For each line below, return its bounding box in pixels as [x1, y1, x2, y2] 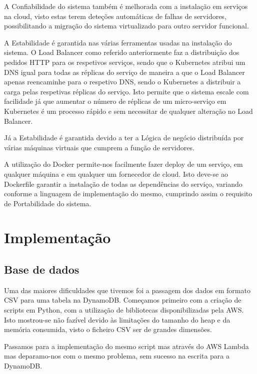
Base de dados [4, 262, 79, 277]
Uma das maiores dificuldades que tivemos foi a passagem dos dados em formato [4, 285, 250, 295]
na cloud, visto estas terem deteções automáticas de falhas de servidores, [4, 10, 226, 21]
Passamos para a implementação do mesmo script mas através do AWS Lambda [4, 341, 249, 351]
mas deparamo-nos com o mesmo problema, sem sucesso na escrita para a [4, 351, 229, 361]
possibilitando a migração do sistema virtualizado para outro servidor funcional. [4, 20, 249, 31]
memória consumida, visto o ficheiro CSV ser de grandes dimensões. [4, 324, 212, 335]
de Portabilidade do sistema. [4, 198, 91, 208]
